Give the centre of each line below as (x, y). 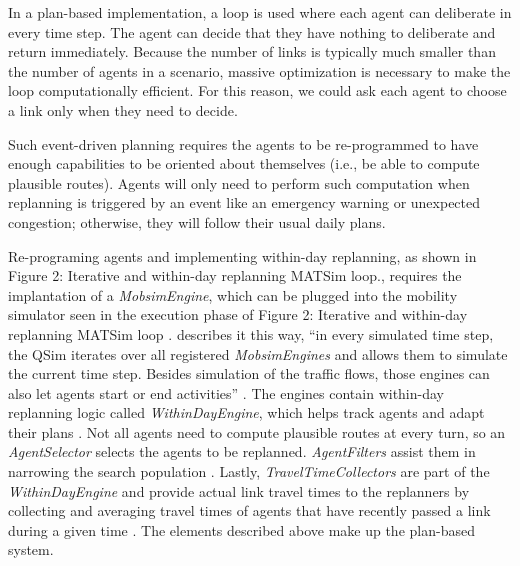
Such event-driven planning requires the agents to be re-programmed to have (243, 143)
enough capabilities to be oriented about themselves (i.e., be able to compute (244, 163)
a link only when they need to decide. (123, 109)
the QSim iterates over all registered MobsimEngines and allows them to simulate (258, 353)
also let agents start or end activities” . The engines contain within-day (226, 392)
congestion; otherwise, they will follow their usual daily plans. (197, 221)
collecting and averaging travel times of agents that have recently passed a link (249, 510)
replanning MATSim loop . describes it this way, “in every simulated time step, (251, 333)
